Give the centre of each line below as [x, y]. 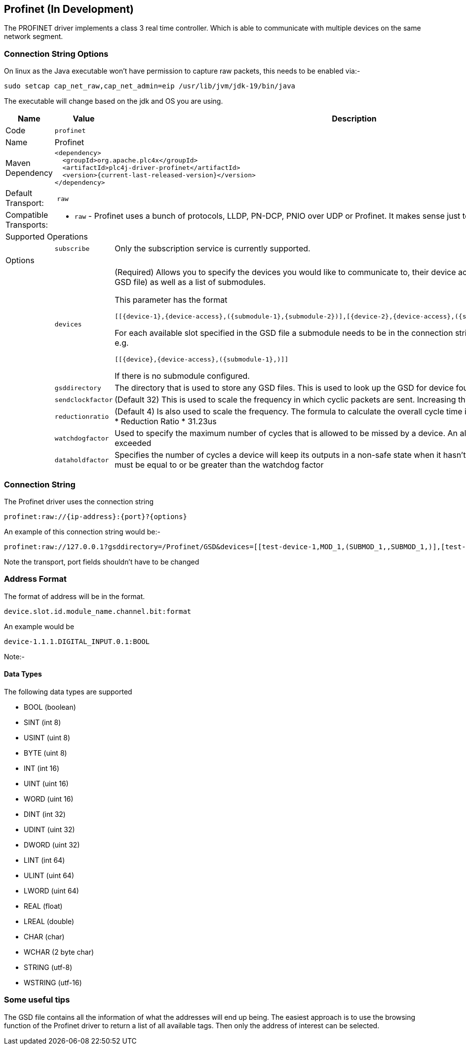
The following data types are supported [68, 691]
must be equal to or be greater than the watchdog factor [219, 465]
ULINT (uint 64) [49, 875]
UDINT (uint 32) [49, 829]
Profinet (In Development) [69, 9]
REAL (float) [43, 906]
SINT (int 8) [42, 722]
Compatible [27, 215]
